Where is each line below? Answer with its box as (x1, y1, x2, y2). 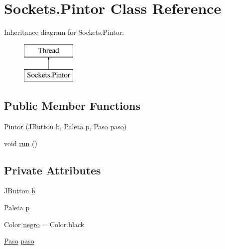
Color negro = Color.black (4, 219, 85, 229)
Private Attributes (4, 162, 101, 177)
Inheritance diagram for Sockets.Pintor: (4, 27, 124, 37)
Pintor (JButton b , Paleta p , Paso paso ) (4, 121, 127, 132)
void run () (4, 138, 37, 148)
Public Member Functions (4, 98, 140, 113)
